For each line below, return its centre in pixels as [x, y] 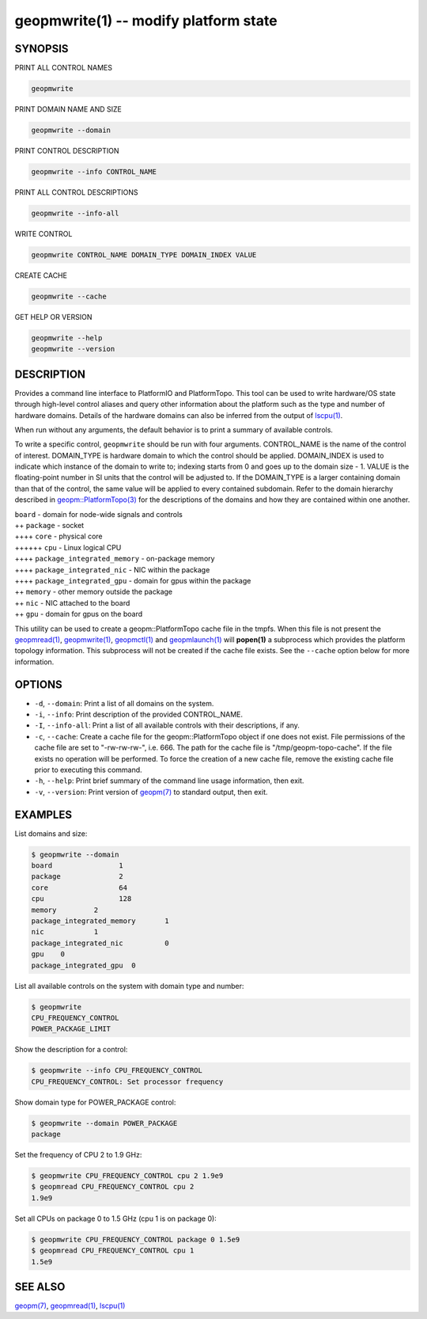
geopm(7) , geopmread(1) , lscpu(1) [70, 1306]
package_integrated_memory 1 [100, 921]
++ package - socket [49, 526]
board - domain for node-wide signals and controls [99, 514]
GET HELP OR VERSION [53, 317]
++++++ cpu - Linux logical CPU [68, 547]
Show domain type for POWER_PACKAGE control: [95, 1102]
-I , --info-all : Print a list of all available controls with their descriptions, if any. [167, 725]
